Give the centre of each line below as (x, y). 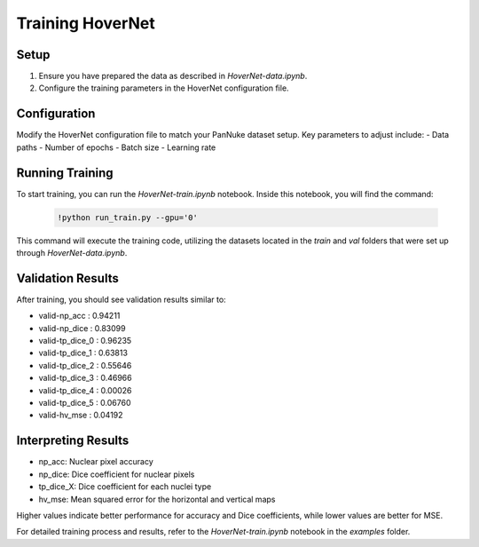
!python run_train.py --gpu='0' (128, 217)
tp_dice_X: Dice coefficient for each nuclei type (125, 487)
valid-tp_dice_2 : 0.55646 (85, 365)
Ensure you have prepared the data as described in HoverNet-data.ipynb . (173, 76)
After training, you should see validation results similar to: (121, 299)
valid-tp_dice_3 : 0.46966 (85, 378)
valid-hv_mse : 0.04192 (81, 415)
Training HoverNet (86, 23)
